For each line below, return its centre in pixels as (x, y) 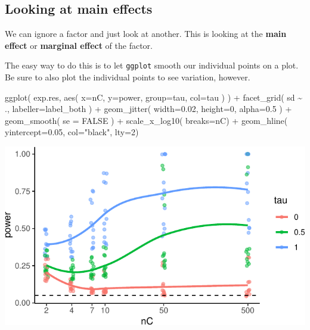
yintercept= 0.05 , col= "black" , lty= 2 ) (72, 132)
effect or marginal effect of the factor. (79, 45)
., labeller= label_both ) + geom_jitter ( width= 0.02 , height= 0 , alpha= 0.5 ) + (148, 109)
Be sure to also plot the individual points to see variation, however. (128, 77)
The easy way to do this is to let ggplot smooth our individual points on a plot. (152, 65)
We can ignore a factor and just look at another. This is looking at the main (146, 34)
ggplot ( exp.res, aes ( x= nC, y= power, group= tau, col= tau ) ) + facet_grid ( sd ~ (154, 97)
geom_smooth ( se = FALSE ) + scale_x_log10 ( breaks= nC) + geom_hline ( (146, 120)
